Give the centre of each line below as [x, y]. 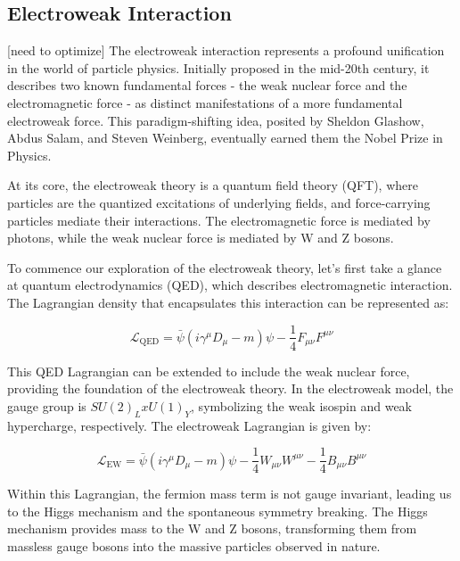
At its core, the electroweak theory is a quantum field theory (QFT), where [213, 185]
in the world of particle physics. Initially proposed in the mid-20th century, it [218, 67]
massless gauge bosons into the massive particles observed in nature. [194, 546]
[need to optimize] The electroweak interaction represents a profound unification [226, 50]
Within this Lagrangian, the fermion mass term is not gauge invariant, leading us [230, 494]
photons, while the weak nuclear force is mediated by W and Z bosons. [201, 238]
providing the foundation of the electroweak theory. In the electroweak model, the [230, 388]
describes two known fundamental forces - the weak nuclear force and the [207, 85]
